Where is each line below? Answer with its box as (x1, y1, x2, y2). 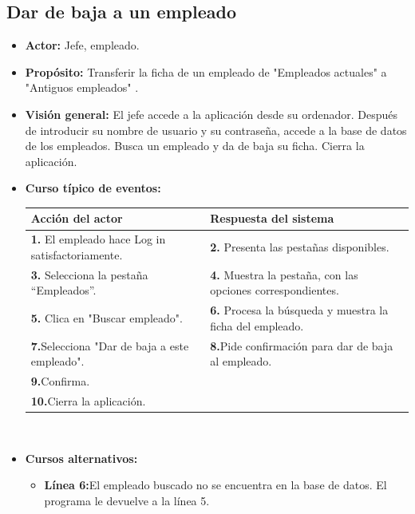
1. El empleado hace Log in (30, 231, 166, 247)
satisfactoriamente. (30, 246, 123, 263)
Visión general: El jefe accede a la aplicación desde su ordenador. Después (25, 105, 398, 122)
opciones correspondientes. (210, 282, 339, 299)
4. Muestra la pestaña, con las (210, 266, 358, 283)
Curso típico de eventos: (25, 180, 161, 196)
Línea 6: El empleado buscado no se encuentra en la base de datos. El (44, 476, 387, 493)
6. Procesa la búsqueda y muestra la (210, 302, 389, 318)
